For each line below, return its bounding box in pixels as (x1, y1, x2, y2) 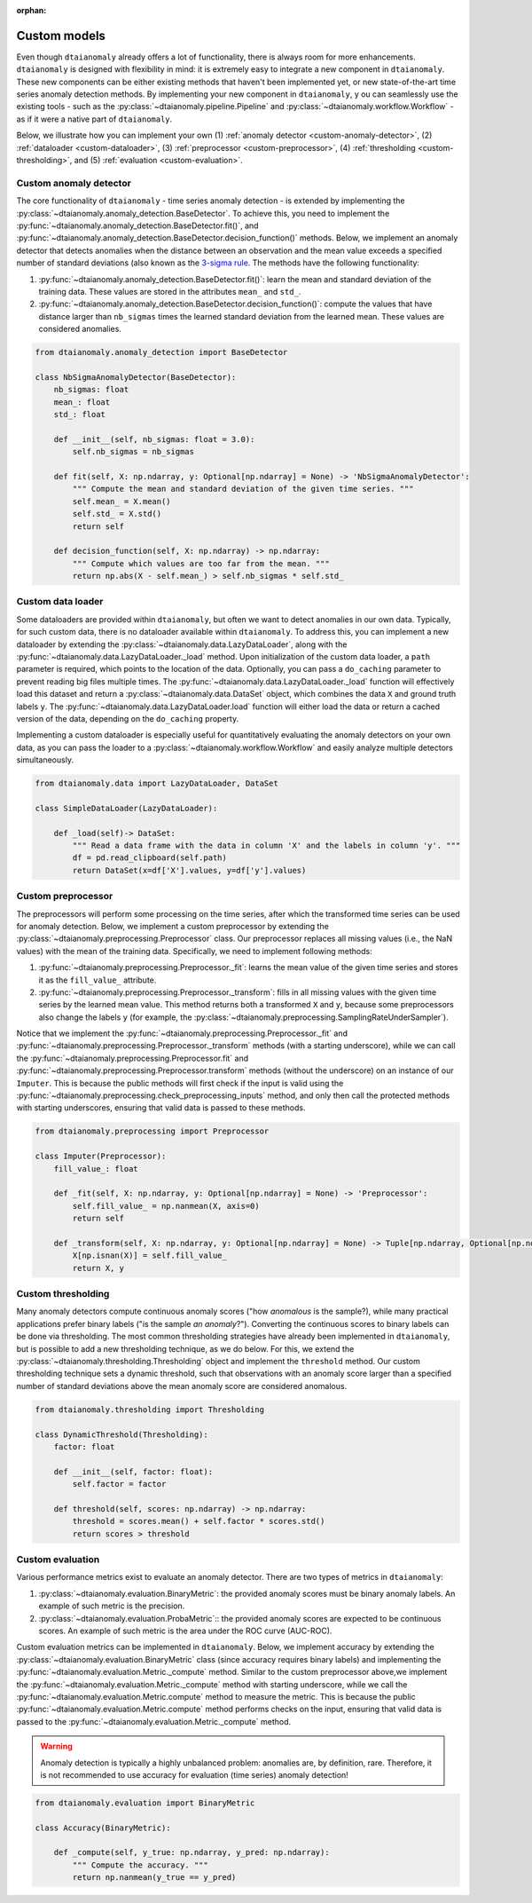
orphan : (16, 5, 47, 15)
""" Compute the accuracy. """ (72, 1860, 208, 1870)
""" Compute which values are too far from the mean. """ (72, 558, 330, 568)
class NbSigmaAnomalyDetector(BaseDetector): (35, 372, 237, 382)
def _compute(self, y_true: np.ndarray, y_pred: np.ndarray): (53, 1847, 330, 1858)
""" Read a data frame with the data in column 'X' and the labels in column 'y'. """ (72, 841, 461, 851)
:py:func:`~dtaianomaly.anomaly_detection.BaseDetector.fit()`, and (16, 220, 259, 231)
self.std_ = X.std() (72, 509, 162, 519)
